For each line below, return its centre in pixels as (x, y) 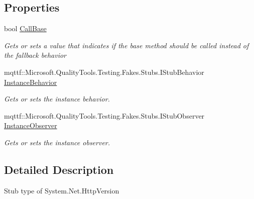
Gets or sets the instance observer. (57, 142)
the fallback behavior (35, 55)
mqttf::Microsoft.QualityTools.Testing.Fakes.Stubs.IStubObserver (104, 115)
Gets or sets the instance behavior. (57, 99)
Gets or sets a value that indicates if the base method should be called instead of (126, 45)
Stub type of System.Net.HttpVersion (62, 190)
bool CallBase (25, 28)
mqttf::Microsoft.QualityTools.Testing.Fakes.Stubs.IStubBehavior (104, 72)
